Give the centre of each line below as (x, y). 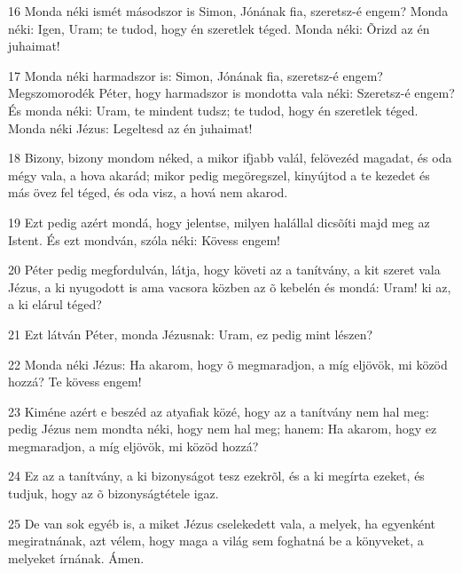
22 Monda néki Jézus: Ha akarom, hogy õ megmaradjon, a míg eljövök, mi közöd (228, 364)
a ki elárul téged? (55, 304)
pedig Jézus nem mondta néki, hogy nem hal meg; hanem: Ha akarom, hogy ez (223, 429)
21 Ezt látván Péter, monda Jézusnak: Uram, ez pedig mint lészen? (191, 334)
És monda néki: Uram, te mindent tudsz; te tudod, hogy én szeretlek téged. (213, 110)
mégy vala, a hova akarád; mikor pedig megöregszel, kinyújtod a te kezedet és (219, 175)
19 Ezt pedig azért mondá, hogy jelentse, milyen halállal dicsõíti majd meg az (219, 222)
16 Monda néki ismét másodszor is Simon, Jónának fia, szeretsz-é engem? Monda (228, 11)
